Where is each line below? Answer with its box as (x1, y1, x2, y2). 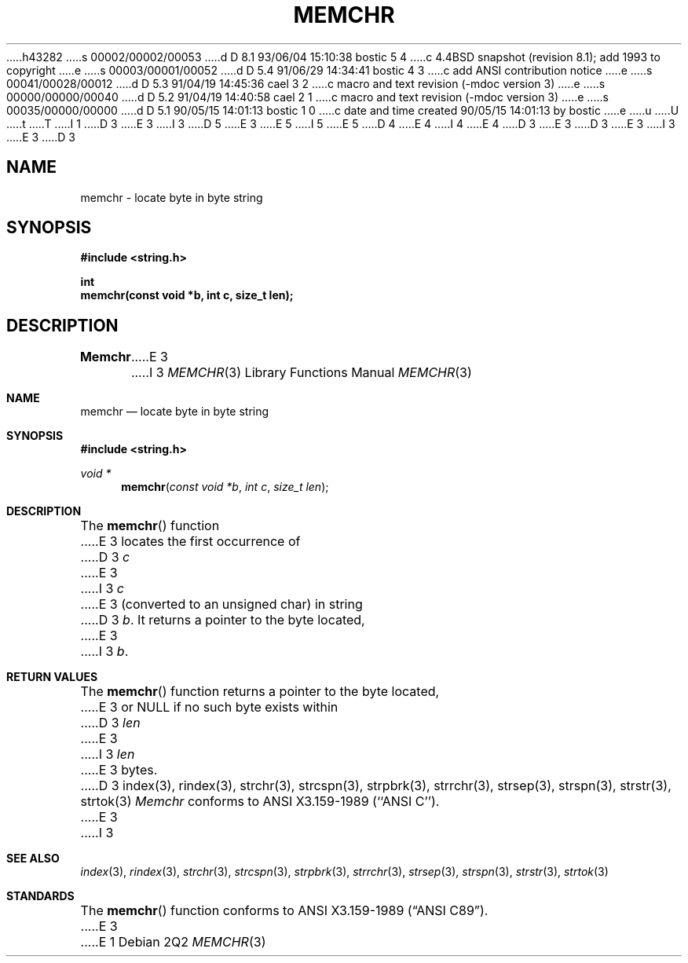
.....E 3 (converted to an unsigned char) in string (80, 596, 363, 613)
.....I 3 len (80, 746, 135, 763)
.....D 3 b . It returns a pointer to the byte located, (80, 612, 365, 628)
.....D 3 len (80, 715, 141, 731)
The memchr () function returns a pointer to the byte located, (80, 683, 440, 700)
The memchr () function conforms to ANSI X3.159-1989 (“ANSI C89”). (80, 903, 489, 919)
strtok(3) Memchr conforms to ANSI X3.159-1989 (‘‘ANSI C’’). (80, 793, 440, 810)
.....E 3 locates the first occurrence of (80, 533, 301, 550)
